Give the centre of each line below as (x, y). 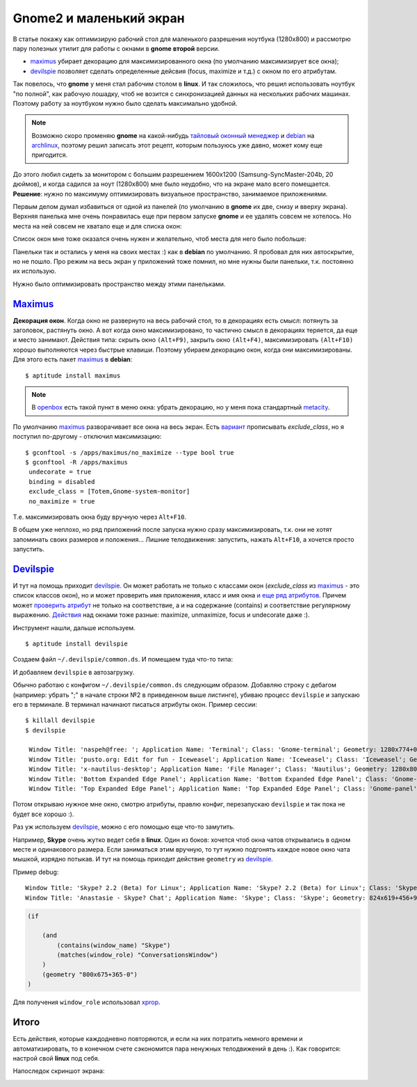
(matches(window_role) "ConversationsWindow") (137, 955)
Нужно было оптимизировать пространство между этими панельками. (119, 284)
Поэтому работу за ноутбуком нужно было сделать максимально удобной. (125, 103)
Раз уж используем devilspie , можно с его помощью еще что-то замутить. (124, 827)
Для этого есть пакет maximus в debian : (73, 359)
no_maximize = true (62, 501)
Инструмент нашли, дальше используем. (74, 627)
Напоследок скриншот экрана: (59, 1071)
